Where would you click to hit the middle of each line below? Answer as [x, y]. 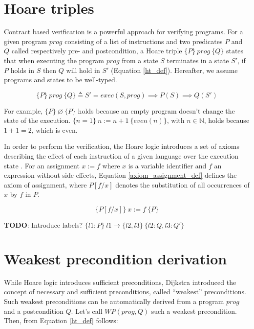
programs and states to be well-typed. [61, 80]
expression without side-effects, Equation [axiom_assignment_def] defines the [120, 175]
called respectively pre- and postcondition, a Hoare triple [97, 51]
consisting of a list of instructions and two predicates [144, 41]
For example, [23, 110]
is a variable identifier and [167, 165]
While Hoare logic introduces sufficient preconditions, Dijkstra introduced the [120, 282]
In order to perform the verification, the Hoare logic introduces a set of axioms [122, 146]
